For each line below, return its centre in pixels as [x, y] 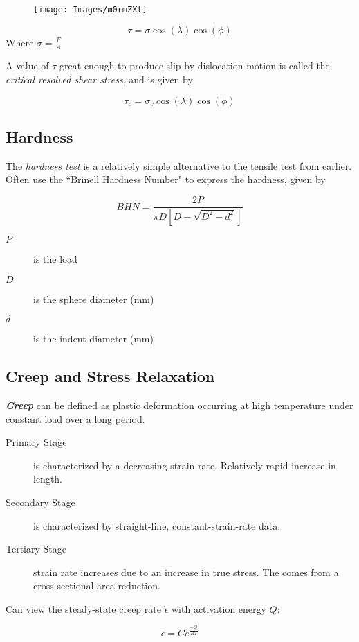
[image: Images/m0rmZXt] [90, 10]
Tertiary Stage [36, 549]
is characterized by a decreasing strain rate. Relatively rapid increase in [185, 465]
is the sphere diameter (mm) [94, 298]
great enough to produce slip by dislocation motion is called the [195, 66]
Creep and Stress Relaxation [110, 376]
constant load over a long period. [75, 418]
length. [48, 479]
